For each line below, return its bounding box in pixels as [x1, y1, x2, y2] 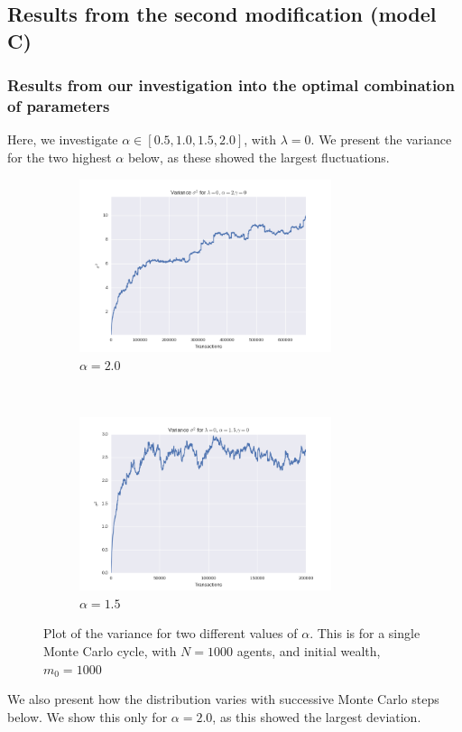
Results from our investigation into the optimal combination [7, 74, 455, 97]
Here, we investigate [7, 130, 118, 149]
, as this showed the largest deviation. [212, 707, 421, 726]
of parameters [7, 95, 110, 117]
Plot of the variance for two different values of [43, 624, 298, 643]
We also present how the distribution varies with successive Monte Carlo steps [7, 690, 439, 709]
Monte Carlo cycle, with [43, 642, 177, 661]
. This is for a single [310, 624, 420, 643]
